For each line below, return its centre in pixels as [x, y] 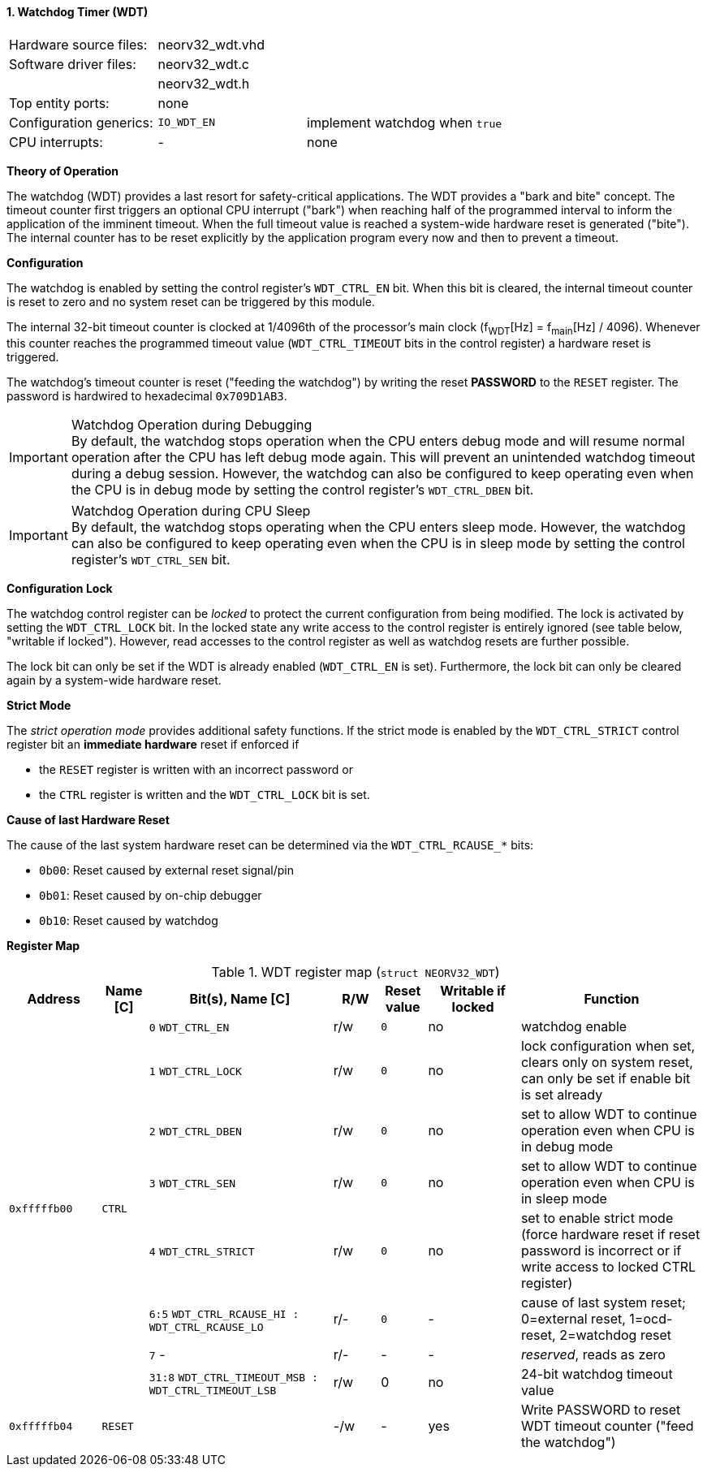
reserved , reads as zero [593, 1355]
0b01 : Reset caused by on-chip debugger [151, 896]
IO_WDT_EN [186, 123]
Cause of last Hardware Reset [88, 820]
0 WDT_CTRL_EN [189, 1028]
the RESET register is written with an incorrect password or [196, 770]
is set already [562, 1095]
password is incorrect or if [601, 1251]
